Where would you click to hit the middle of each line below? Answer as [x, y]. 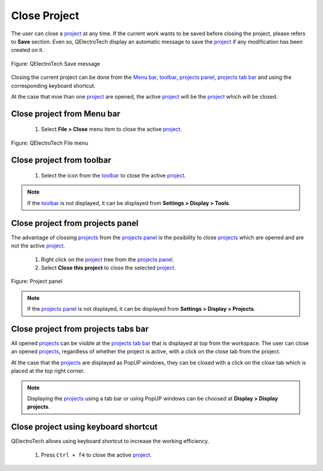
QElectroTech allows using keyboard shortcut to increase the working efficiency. [110, 441]
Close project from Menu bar [66, 114]
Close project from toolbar [61, 160]
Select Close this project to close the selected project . [108, 267]
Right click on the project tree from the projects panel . [108, 259]
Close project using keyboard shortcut [84, 427]
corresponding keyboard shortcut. [53, 85]
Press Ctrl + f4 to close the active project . [96, 455]
